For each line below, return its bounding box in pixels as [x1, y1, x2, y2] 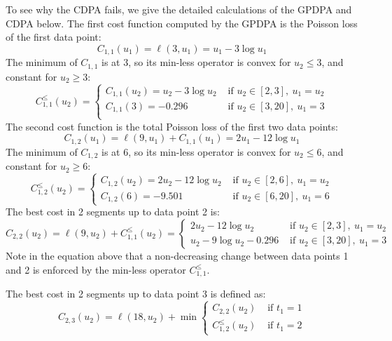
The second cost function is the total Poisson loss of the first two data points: [6, 119, 338, 133]
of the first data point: [6, 29, 101, 44]
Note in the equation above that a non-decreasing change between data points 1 [6, 248, 349, 262]
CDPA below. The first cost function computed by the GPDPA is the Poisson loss [6, 15, 358, 30]
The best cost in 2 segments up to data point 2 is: [6, 204, 220, 219]
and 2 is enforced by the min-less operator [6, 262, 186, 276]
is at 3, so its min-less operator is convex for [101, 55, 291, 69]
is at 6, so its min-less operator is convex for [101, 144, 291, 159]
